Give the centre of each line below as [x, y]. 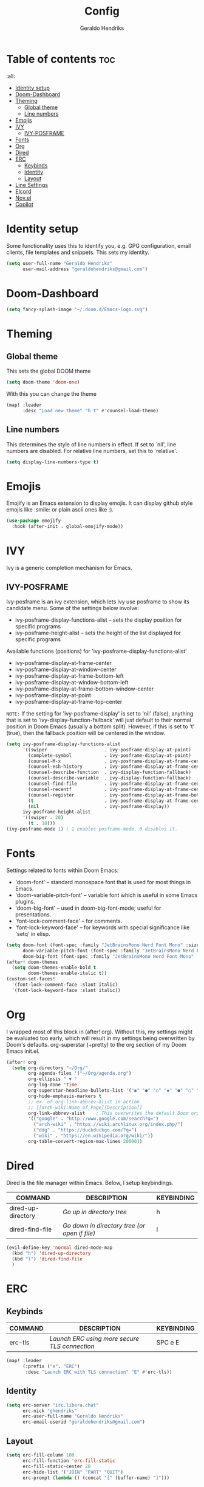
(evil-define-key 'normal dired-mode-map [59, 1247]
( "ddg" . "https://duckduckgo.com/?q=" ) [85, 1130]
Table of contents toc [61, 59]
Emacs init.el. [23, 1051]
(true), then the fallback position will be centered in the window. [86, 733]
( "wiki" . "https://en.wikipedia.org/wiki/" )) [93, 1136]
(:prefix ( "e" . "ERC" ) [51, 1366]
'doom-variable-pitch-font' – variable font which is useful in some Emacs [106, 895]
